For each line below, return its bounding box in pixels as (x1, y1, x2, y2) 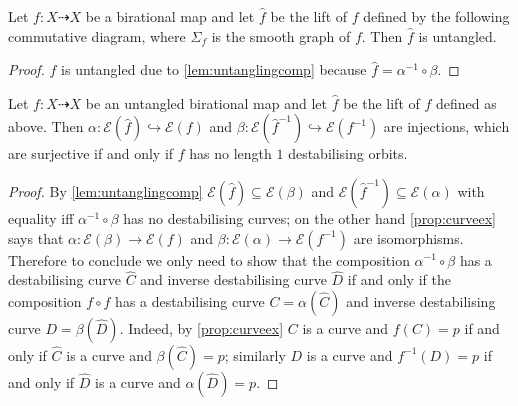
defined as (435, 92, 497, 113)
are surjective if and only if (8, 143, 174, 164)
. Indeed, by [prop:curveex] (119, 317, 284, 338)
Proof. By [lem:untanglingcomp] (8, 180, 203, 201)
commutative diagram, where (8, 25, 186, 46)
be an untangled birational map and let (85, 92, 327, 113)
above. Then (8, 116, 84, 137)
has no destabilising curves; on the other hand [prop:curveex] (123, 207, 496, 228)
